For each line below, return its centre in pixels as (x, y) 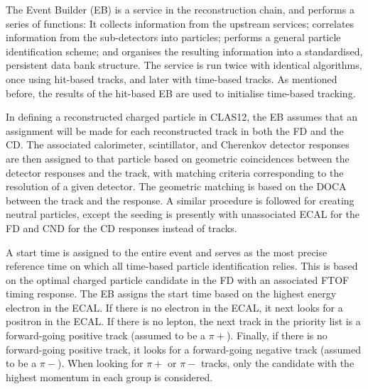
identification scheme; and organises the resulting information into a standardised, (184, 51)
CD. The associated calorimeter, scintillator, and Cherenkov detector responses (178, 144)
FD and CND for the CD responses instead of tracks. (121, 228)
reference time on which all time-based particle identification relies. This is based (182, 266)
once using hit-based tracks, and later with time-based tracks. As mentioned (172, 78)
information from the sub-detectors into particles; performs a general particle (173, 37)
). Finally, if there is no (277, 335)
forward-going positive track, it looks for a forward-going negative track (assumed (183, 349)
